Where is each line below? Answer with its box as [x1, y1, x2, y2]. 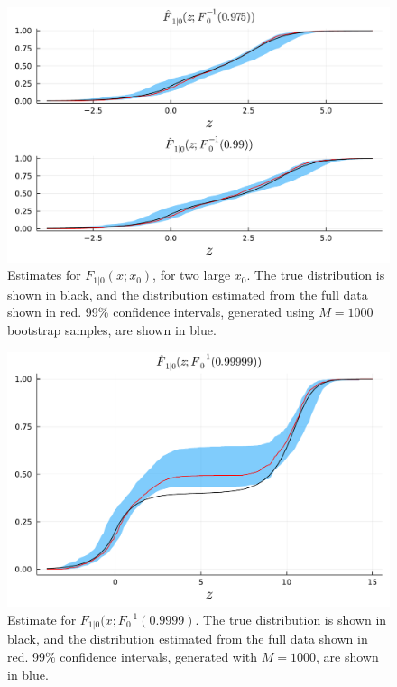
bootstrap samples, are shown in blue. [7, 320, 217, 339]
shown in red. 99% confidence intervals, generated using [7, 302, 315, 321]
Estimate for [7, 610, 77, 629]
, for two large [152, 265, 231, 284]
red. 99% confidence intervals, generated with [7, 647, 258, 666]
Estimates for [7, 265, 81, 284]
